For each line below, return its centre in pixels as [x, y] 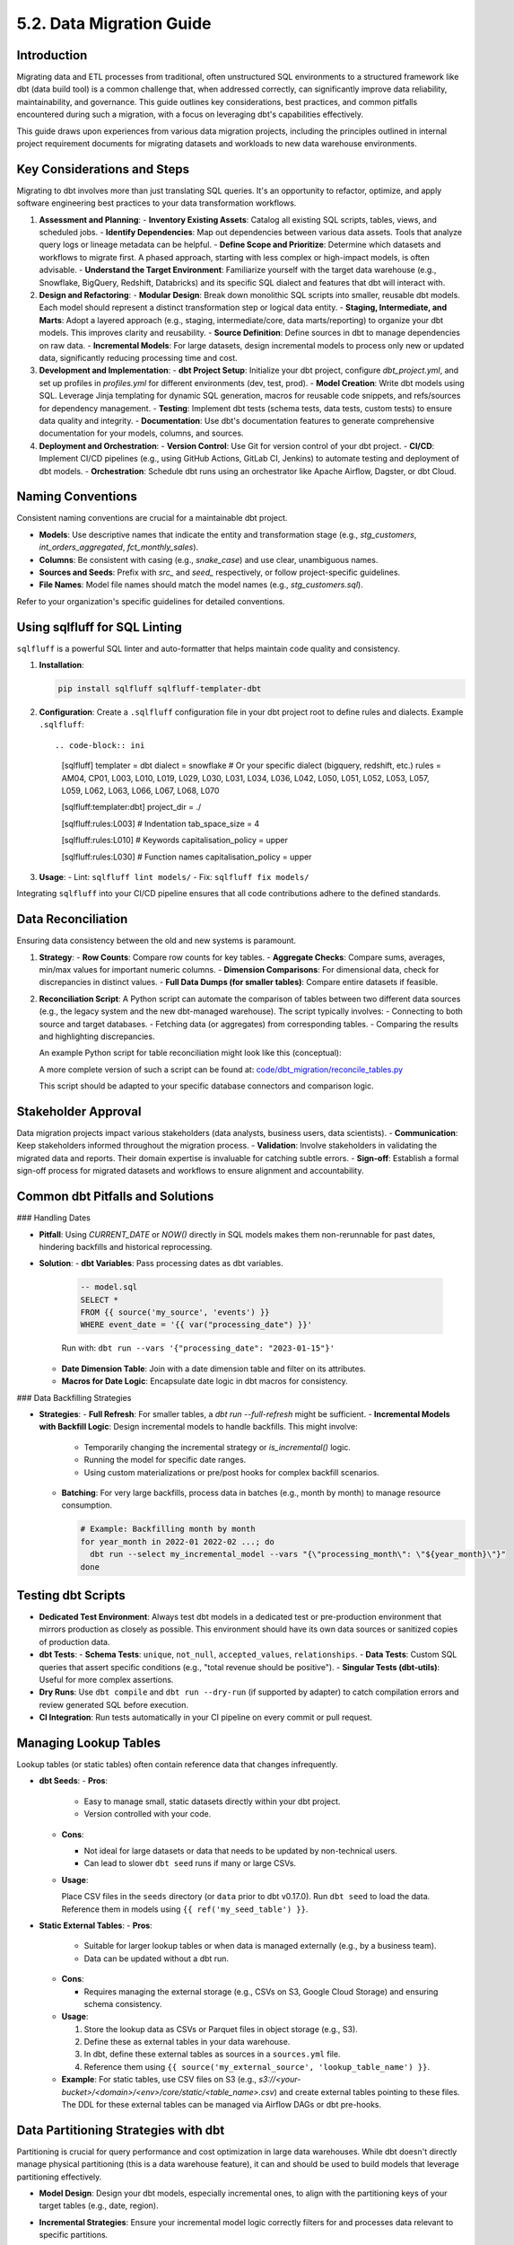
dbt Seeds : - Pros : [73, 1781]
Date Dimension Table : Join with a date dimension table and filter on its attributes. [214, 1369]
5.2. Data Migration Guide [114, 23]
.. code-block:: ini [100, 745]
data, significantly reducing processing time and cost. [138, 358]
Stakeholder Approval [79, 1111]
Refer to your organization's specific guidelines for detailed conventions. [151, 601]
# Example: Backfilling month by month [168, 1529]
